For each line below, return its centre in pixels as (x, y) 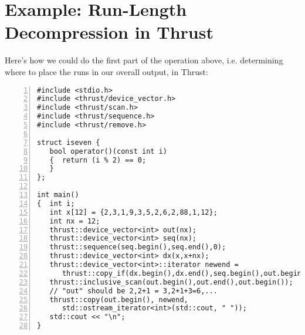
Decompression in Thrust (109, 32)
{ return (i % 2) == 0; (98, 160)
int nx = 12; (75, 221)
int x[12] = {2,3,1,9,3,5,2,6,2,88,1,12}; (133, 212)
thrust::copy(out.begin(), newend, (119, 300)
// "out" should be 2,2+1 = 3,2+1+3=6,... (133, 291)
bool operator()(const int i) (108, 151)
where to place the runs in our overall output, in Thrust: (106, 71)
